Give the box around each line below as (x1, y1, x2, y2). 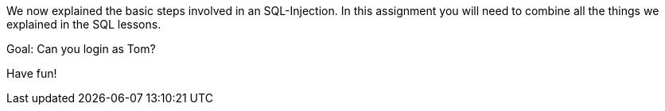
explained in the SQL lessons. (6, 17, 161, 31)
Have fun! (6, 67, 57, 80)
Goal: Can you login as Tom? (6, 42, 156, 55)
